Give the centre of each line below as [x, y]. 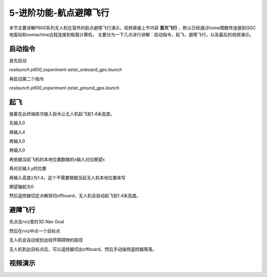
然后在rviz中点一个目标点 [35, 231]
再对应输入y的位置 [28, 168]
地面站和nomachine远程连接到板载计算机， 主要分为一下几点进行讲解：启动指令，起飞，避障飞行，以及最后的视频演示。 [132, 34]
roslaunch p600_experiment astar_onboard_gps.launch [66, 70]
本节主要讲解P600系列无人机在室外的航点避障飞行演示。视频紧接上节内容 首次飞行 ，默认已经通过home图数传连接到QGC [133, 28]
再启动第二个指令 [26, 79]
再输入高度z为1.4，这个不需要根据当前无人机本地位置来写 [67, 177]
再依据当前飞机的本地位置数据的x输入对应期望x [57, 159]
